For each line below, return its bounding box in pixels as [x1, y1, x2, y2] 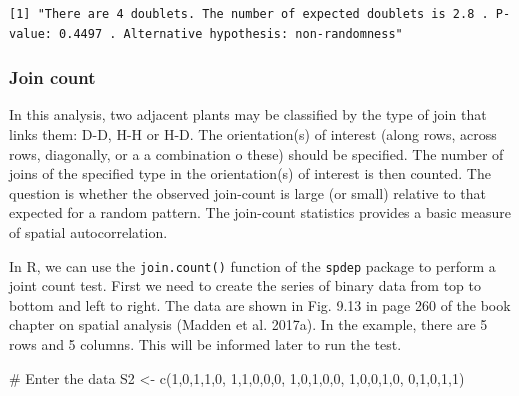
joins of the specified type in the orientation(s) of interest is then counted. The [9, 163, 491, 184]
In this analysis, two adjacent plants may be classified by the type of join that [9, 104, 487, 125]
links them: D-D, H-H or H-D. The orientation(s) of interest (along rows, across [9, 124, 497, 144]
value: [9, 26, 52, 41]
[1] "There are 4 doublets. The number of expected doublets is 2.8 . [9, 7, 489, 21]
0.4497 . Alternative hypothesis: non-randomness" [59, 26, 403, 41]
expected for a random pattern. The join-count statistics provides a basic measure [9, 202, 511, 223]
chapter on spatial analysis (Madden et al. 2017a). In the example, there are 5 [9, 314, 488, 335]
